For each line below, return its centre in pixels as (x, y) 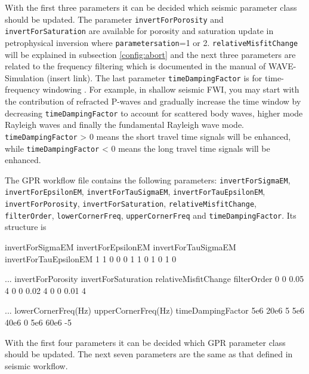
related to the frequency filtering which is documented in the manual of (135, 66)
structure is (26, 227)
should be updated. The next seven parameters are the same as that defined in (149, 354)
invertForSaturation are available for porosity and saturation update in (139, 31)
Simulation (24, 77)
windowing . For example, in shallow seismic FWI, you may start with (171, 89)
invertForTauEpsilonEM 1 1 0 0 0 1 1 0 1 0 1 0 (91, 258)
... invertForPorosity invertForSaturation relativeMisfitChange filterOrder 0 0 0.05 (154, 279)
